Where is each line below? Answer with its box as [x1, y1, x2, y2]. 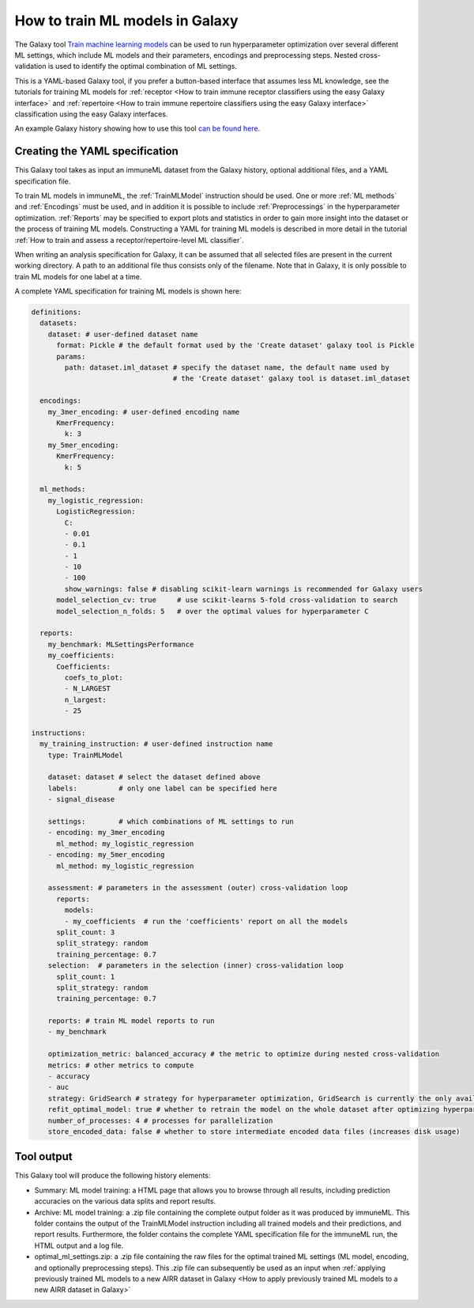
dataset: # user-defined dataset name [47, 329, 198, 339]
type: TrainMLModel [47, 750, 124, 760]
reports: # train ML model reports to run [47, 1017, 215, 1026]
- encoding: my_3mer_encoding [47, 828, 165, 837]
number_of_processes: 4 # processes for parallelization [47, 1116, 273, 1125]
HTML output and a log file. [34, 1241, 124, 1250]
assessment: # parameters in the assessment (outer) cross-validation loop [47, 883, 348, 893]
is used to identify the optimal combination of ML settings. [47, 62, 237, 71]
